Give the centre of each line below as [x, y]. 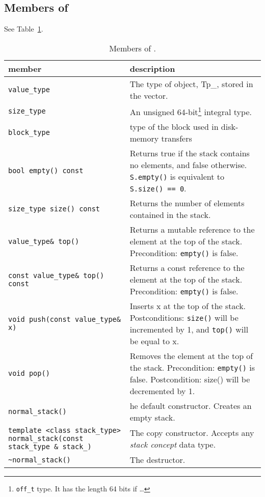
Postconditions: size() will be [184, 318]
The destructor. [157, 460]
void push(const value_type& [64, 320]
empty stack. [152, 418]
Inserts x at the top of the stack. [188, 306]
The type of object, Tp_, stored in [191, 84]
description [152, 68]
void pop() [29, 374]
